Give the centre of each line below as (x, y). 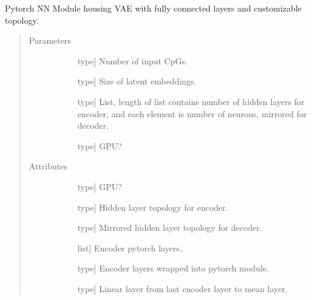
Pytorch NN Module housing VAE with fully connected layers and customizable (153, 8)
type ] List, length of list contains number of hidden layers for (191, 101)
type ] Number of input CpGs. (132, 60)
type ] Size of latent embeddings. (137, 81)
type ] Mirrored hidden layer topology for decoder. (170, 227)
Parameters (50, 40)
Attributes (48, 166)
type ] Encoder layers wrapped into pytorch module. (173, 268)
